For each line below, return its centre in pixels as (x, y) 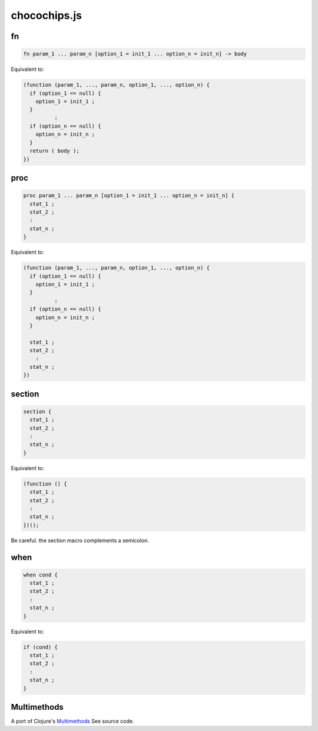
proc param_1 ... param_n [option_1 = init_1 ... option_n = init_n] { (129, 196)
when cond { (41, 575)
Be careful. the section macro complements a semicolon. (80, 540)
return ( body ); (54, 151)
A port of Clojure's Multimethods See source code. (72, 721)
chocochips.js (47, 15)
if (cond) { (41, 647)
